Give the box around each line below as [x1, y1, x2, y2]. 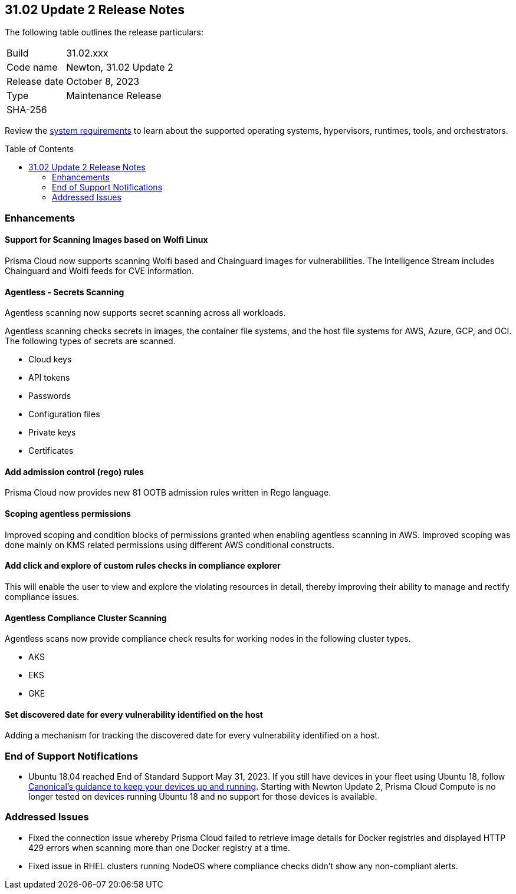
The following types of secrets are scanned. [5, 336, 176, 347]
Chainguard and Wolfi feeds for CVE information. [5, 266, 195, 276]
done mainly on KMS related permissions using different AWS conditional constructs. [5, 539, 335, 550]
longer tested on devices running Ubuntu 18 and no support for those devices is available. [28, 791, 377, 802]
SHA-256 [6, 104, 47, 116]
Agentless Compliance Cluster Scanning [5, 612, 167, 623]
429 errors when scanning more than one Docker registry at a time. [28, 842, 290, 853]
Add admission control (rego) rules [5, 466, 144, 477]
